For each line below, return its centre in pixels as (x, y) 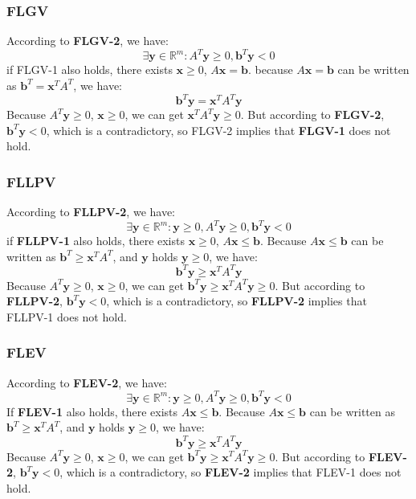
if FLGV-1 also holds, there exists (90, 70)
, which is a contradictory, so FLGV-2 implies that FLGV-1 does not (218, 130)
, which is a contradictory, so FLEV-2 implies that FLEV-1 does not (230, 472)
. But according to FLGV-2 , (312, 114)
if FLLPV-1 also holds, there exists (96, 241)
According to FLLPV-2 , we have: (91, 211)
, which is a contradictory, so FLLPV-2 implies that (237, 301)
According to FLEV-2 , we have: (87, 382)
